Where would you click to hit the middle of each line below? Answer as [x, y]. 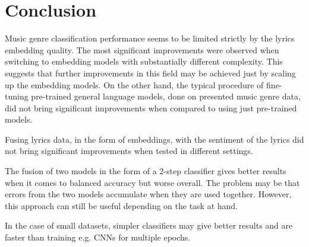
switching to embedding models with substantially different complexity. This [144, 61]
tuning [17, 96]
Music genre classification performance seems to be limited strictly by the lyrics [150, 38]
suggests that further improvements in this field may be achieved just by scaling [150, 73]
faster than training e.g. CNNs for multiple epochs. [98, 237]
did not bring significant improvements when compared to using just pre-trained [151, 108]
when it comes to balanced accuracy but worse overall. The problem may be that [152, 182]
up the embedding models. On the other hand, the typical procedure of [134, 84]
